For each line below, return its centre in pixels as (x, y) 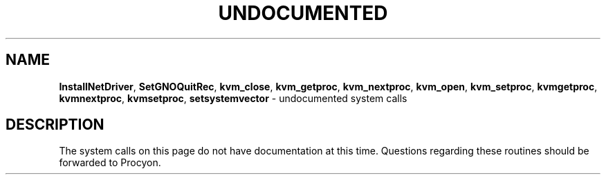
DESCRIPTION (55, 125)
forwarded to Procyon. (110, 163)
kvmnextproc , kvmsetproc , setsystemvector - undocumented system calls (233, 98)
